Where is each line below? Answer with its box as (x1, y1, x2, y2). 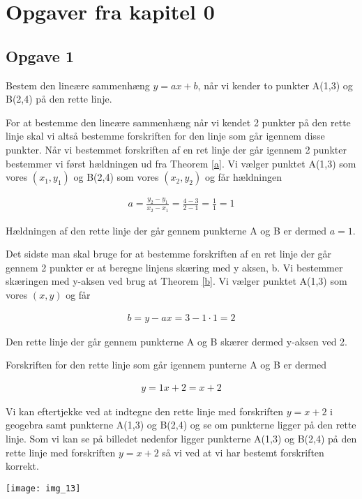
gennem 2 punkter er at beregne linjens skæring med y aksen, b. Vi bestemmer (6, 260, 343, 274)
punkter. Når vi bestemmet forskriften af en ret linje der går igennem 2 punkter (6, 142, 347, 156)
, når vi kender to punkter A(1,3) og (197, 77, 353, 92)
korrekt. (6, 459, 39, 473)
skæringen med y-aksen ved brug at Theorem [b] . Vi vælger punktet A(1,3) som (6, 274, 347, 288)
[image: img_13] (6, 483, 81, 493)
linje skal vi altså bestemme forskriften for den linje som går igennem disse (6, 128, 325, 143)
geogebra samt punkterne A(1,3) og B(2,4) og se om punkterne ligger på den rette (6, 417, 356, 432)
